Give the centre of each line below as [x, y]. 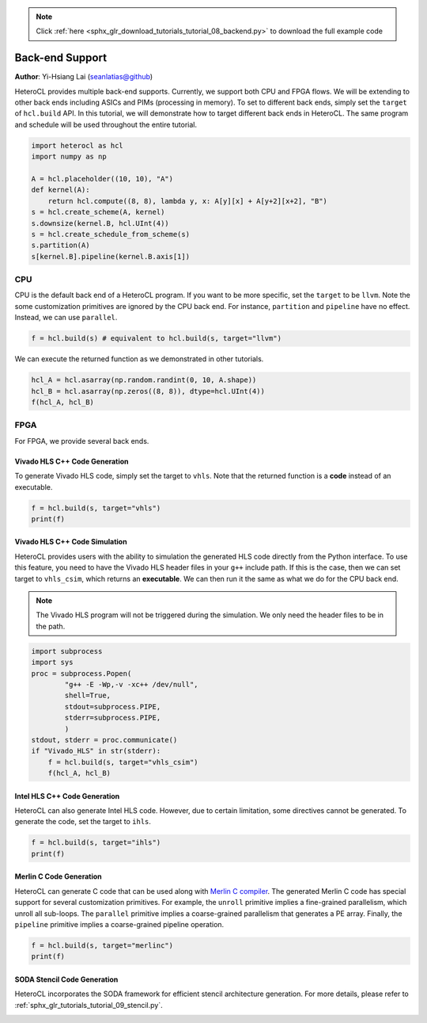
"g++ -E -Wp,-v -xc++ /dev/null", [131, 684]
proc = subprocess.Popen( [81, 673]
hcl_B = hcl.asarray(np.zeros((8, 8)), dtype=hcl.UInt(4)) [148, 391]
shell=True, [87, 696]
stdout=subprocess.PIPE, [113, 706]
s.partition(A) [60, 245]
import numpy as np [69, 157]
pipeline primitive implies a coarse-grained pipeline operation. [119, 925]
